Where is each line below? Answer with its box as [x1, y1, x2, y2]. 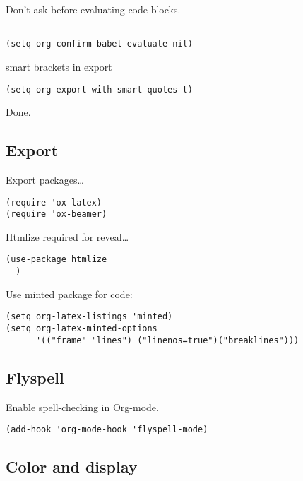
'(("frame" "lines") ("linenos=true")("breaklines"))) [35, 335, 299, 345]
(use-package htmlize [6, 254, 107, 265]
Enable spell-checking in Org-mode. [6, 399, 159, 414]
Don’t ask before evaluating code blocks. [6, 2, 181, 16]
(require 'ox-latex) [6, 197, 102, 208]
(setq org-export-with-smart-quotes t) [6, 84, 193, 95]
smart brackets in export [6, 59, 112, 73]
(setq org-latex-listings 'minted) [6, 311, 173, 322]
